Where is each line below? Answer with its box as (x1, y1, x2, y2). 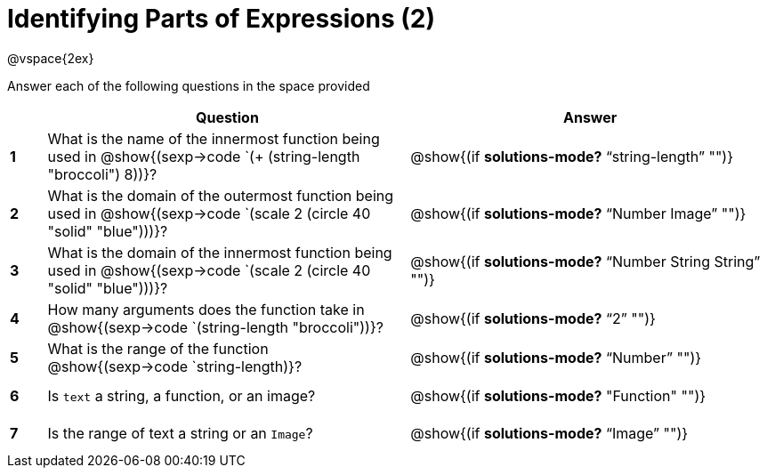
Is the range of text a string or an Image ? (47, 423, 313, 442)
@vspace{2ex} (7, 50, 94, 66)
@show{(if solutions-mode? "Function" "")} (410, 386, 706, 405)
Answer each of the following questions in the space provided (7, 77, 370, 93)
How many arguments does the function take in (47, 300, 365, 318)
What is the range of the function (47, 339, 269, 358)
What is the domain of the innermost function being (47, 243, 392, 262)
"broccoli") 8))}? (47, 165, 157, 183)
